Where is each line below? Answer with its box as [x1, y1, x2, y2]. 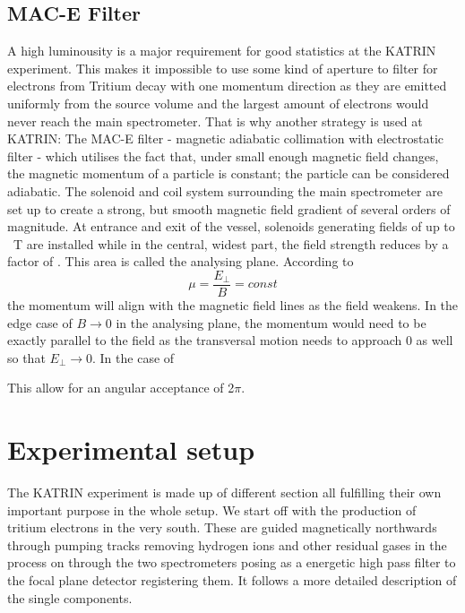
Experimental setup [7, 431, 255, 468]
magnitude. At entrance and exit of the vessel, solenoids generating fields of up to [7, 217, 455, 236]
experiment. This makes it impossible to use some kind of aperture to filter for [7, 58, 438, 77]
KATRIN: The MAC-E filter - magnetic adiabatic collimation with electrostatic [7, 129, 444, 148]
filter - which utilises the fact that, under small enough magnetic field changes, [7, 146, 439, 165]
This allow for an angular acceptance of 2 [7, 378, 235, 397]
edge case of [7, 313, 73, 332]
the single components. [7, 588, 133, 607]
